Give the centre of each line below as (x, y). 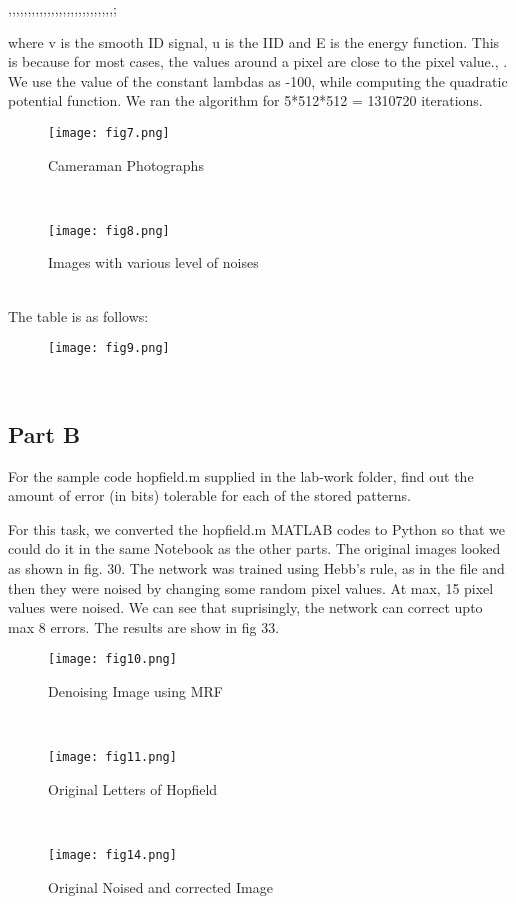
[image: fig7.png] (109, 132)
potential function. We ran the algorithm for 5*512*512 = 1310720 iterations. (245, 100)
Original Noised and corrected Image (160, 886)
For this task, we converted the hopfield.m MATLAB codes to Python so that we (256, 528)
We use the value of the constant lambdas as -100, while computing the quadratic (258, 80)
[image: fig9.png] (109, 348)
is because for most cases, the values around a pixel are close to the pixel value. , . (258, 61)
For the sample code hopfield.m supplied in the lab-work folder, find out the (241, 475)
